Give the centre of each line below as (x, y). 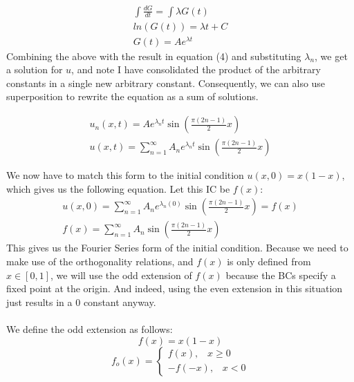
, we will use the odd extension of (121, 275)
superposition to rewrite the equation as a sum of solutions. (132, 96)
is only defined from (269, 261)
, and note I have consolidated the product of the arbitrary (196, 69)
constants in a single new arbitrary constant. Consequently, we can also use (166, 83)
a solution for (35, 69)
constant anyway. (120, 302)
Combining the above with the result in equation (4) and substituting (154, 56)
